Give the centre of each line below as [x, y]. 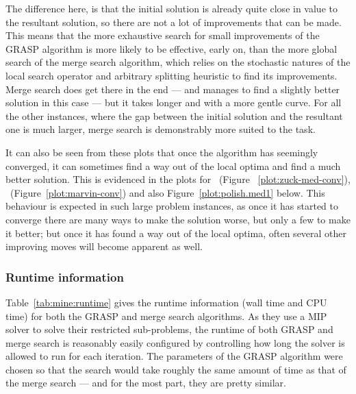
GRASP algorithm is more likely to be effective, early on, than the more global [171, 48]
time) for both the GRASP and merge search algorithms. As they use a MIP [166, 316]
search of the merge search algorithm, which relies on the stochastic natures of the [178, 62]
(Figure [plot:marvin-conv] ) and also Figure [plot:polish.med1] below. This [167, 192]
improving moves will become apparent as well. [104, 246]
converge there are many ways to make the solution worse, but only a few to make [178, 219]
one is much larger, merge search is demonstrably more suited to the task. [161, 129]
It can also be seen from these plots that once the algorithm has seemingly [162, 152]
